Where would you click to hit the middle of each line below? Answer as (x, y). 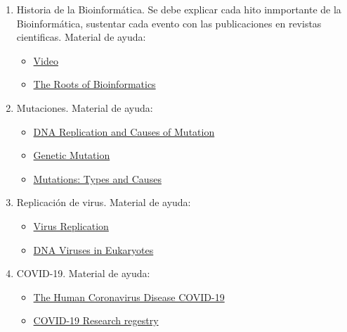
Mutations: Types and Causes (97, 178)
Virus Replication (71, 225)
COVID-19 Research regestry (96, 320)
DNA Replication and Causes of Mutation (124, 131)
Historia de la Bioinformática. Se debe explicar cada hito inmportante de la (179, 9)
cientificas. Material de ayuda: (81, 37)
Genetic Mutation (72, 155)
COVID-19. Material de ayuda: (83, 273)
